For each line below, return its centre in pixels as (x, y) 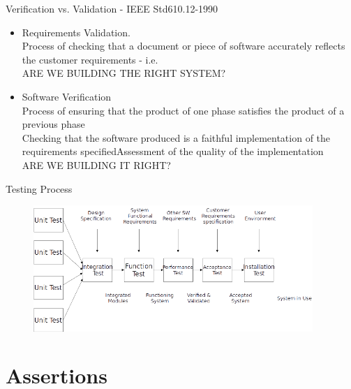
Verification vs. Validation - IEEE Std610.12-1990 (112, 8)
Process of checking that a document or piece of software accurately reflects (184, 46)
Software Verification (67, 96)
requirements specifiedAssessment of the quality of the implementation (173, 151)
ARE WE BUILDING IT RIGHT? (96, 164)
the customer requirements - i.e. (90, 59)
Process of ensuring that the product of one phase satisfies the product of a (183, 110)
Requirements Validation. (76, 32)
